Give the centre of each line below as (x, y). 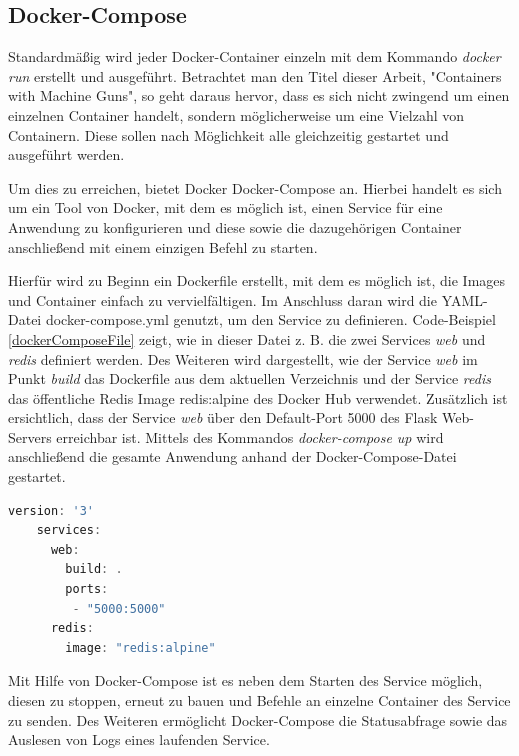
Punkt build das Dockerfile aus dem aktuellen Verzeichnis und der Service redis (249, 378)
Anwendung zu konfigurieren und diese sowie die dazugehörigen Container (235, 226)
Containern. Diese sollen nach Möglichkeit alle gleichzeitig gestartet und (228, 134)
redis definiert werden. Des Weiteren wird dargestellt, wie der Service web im (243, 358)
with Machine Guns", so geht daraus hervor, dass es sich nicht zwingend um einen (259, 95)
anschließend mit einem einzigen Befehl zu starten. (163, 246)
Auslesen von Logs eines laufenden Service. (139, 739)
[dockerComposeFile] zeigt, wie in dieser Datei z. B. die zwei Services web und (247, 338)
